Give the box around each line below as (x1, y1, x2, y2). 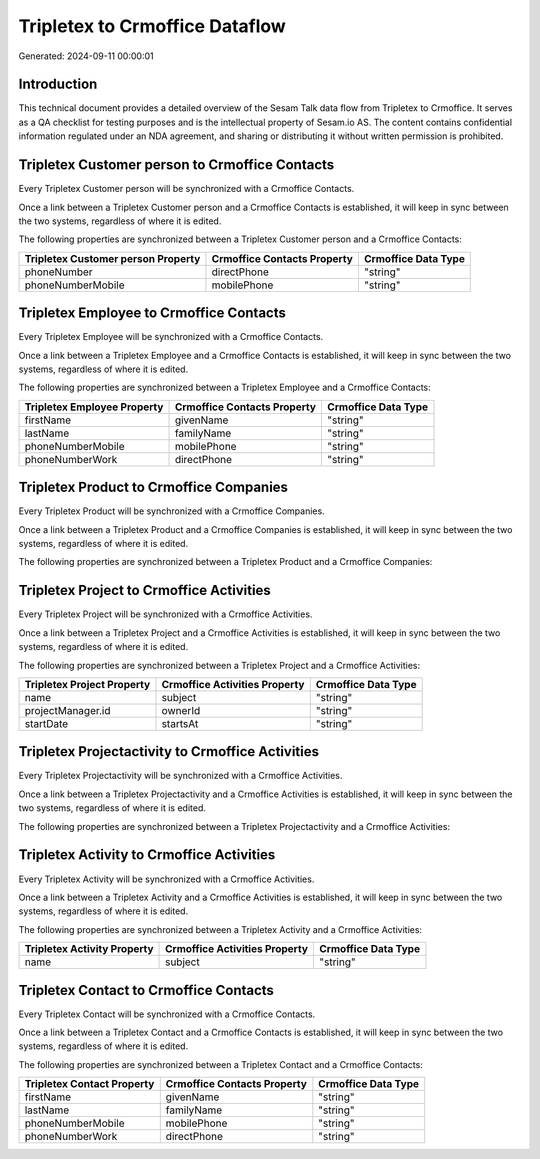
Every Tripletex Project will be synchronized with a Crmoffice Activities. (18, 608, 313, 620)
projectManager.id (24, 703, 111, 717)
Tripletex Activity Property (24, 942, 154, 956)
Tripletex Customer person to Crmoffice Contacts (18, 156, 335, 174)
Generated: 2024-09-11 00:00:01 (18, 50, 154, 62)
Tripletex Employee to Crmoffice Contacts (18, 305, 287, 322)
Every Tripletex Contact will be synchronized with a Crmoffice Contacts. (18, 1008, 316, 1020)
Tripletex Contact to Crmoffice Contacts (18, 981, 275, 999)
